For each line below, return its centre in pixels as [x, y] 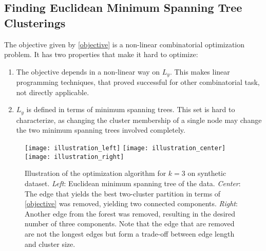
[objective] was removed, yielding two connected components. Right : [131, 203]
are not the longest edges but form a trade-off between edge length [130, 233]
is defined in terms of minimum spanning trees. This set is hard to [131, 109]
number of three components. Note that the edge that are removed [130, 223]
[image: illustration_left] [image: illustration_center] [125, 148]
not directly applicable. [53, 92]
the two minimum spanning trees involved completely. [101, 130]
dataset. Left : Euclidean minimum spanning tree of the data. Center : [133, 183]
